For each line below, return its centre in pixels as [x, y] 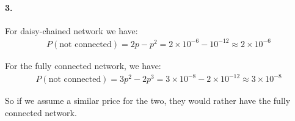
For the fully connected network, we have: [83, 65]
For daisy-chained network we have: [71, 30]
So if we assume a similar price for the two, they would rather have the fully [148, 101]
